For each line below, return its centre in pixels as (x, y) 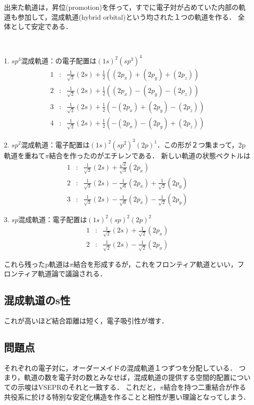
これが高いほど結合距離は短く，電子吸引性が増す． (86, 321)
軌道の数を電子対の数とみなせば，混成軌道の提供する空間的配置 (127, 377)
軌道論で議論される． (72, 274)
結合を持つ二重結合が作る (205, 387)
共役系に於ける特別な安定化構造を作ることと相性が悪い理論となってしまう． (127, 396)
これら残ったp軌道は (37, 264)
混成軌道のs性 (37, 300)
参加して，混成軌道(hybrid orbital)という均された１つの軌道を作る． (127, 16)
